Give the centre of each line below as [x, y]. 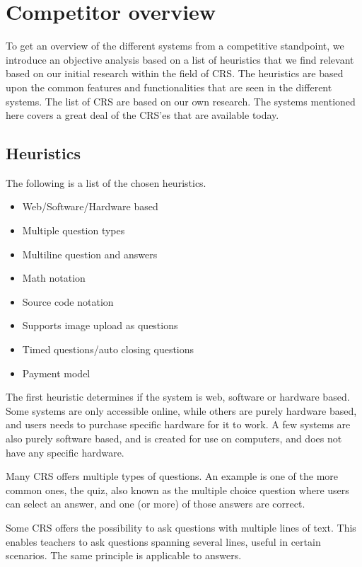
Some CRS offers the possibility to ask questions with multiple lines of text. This [181, 527]
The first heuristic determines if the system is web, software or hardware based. [178, 397]
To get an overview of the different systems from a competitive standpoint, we [175, 46]
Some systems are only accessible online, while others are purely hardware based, [181, 410]
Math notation [54, 278]
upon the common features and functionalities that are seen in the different [169, 87]
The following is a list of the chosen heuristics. [106, 182]
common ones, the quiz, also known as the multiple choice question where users [177, 489]
